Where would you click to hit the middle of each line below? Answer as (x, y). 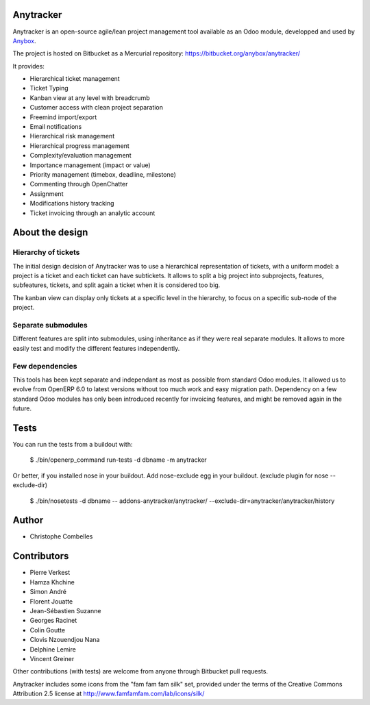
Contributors (41, 556)
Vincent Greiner (52, 658)
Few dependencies (45, 366)
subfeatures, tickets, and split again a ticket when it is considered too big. (116, 285)
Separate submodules (50, 325)
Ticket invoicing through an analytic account (92, 213)
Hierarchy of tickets (46, 252)
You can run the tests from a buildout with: (73, 445)
